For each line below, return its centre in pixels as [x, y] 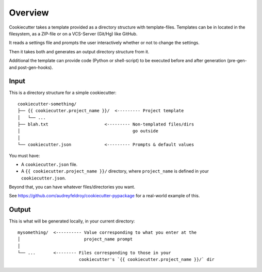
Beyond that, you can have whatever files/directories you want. [72, 187]
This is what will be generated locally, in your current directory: [72, 221]
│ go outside [88, 131]
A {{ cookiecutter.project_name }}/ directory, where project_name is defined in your [115, 171]
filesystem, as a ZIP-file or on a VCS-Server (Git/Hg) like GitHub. [73, 33]
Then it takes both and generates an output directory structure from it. [79, 51]
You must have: [25, 156]
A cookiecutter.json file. [49, 164]
